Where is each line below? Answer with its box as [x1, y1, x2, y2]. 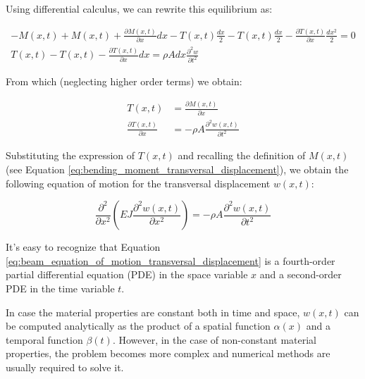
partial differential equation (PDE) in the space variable [6, 267, 248, 282]
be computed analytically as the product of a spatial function [6, 318, 271, 333]
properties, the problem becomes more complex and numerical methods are [6, 346, 330, 361]
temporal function [6, 332, 83, 347]
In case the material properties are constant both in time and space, [6, 304, 300, 319]
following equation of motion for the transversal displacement [6, 175, 271, 190]
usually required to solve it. [6, 359, 124, 374]
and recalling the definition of [178, 148, 306, 163]
